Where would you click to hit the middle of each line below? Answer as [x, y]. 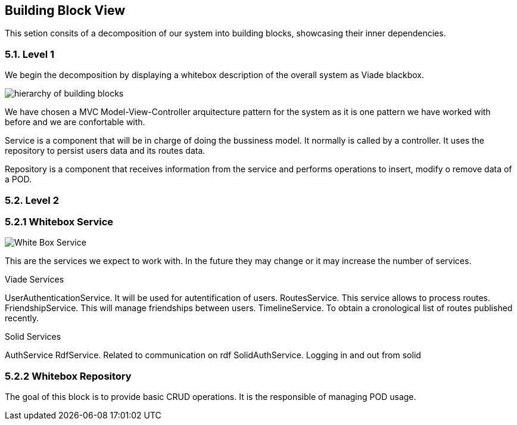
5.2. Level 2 [32, 200]
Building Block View [65, 10]
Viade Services [35, 280]
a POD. [18, 179]
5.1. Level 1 [29, 54]
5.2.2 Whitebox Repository [68, 376]
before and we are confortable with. [75, 122]
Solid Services [33, 337]
